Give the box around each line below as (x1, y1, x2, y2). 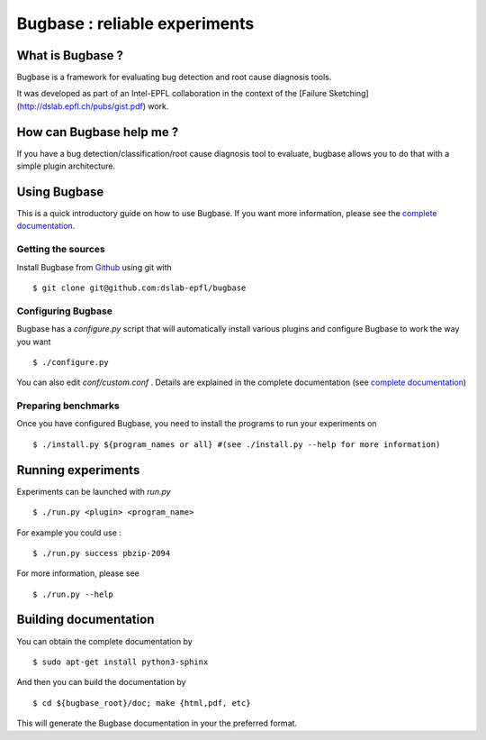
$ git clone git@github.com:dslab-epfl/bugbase (32, 282, 247, 293)
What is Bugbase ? (16, 48, 124, 63)
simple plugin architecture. (16, 160, 116, 171)
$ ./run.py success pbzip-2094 (32, 548, 171, 558)
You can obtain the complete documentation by (16, 635, 193, 646)
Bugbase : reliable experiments (16, 14, 255, 33)
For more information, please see (16, 568, 139, 579)
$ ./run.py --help (32, 589, 114, 599)
